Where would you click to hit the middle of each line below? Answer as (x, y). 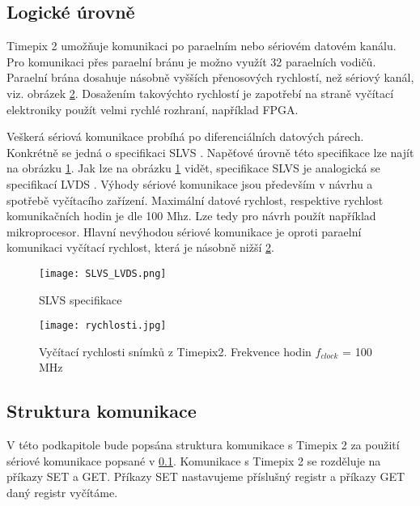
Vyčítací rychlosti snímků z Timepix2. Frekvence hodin (175, 351)
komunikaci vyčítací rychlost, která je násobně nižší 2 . (140, 247)
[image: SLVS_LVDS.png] (103, 273)
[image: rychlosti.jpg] (103, 326)
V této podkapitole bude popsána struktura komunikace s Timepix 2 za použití (203, 445)
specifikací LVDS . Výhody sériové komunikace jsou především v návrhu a (190, 183)
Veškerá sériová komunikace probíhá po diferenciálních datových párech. (185, 136)
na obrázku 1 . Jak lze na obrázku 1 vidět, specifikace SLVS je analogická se (193, 168)
